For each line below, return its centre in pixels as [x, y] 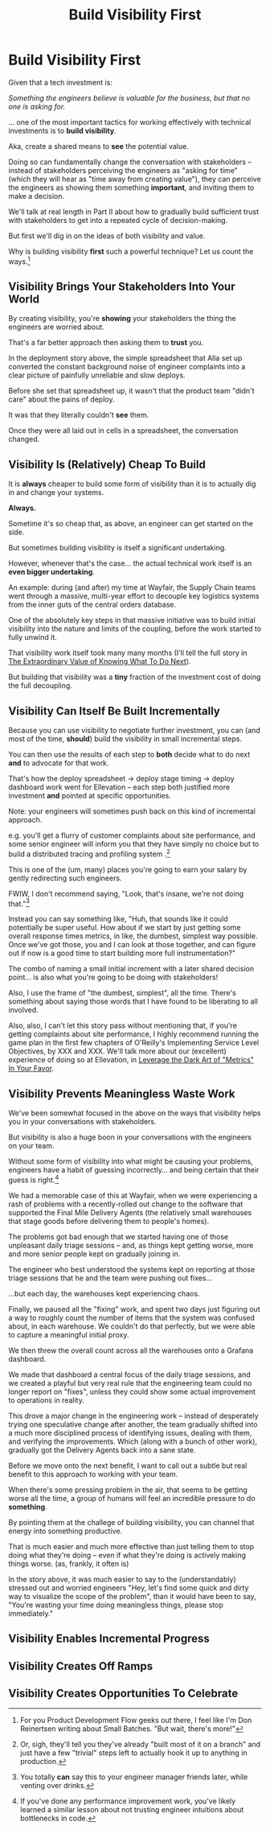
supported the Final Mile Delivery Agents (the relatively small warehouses [130, 1212]
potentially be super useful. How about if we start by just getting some [125, 928]
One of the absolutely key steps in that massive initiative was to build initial [132, 620]
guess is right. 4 [34, 1179]
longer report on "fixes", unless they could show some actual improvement [132, 1391]
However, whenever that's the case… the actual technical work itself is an [130, 563]
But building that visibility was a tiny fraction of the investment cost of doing [135, 677]
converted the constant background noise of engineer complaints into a [127, 367]
